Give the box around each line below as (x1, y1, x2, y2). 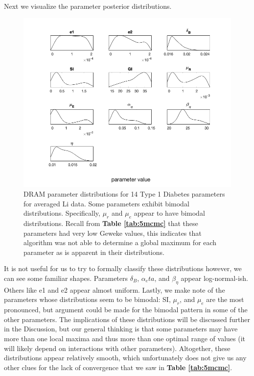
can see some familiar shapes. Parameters (4, 273, 128, 283)
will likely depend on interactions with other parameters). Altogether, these (4, 343, 231, 353)
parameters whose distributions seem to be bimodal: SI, (4, 294, 171, 304)
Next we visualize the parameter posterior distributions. (4, 1, 172, 11)
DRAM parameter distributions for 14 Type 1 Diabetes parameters (23, 189, 225, 199)
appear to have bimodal (134, 208, 205, 218)
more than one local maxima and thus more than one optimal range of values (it (4, 333, 245, 343)
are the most (206, 294, 244, 304)
